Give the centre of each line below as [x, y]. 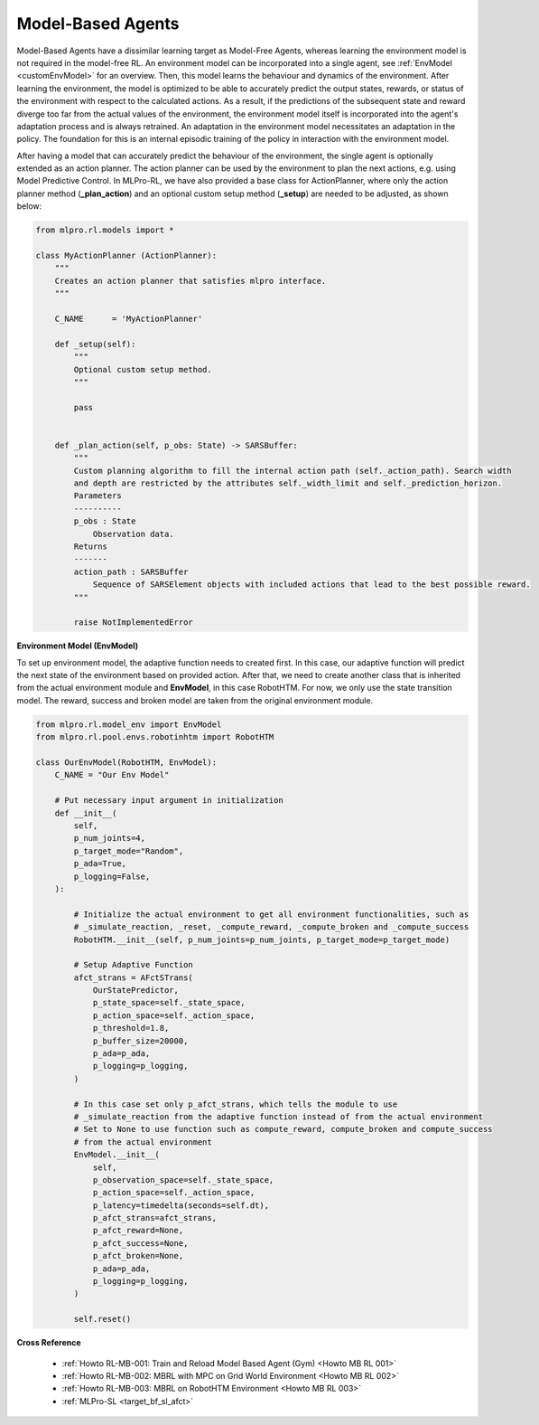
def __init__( [86, 813]
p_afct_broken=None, [138, 1256]
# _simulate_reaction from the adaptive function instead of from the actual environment [278, 1116]
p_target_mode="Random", [129, 851]
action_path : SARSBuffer [131, 571]
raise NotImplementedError [133, 623]
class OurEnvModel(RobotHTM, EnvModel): [126, 763]
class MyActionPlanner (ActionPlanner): [126, 255]
